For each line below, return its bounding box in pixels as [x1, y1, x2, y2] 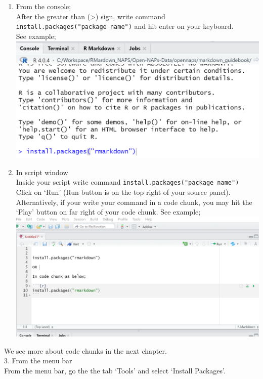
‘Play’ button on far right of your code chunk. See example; [16, 206, 201, 217]
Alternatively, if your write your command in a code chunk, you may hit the [16, 196, 252, 207]
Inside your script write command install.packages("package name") [16, 177, 239, 187]
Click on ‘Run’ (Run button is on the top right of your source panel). [16, 187, 231, 197]
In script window [16, 166, 68, 177]
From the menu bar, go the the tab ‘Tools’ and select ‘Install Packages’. [4, 365, 226, 375]
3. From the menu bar [4, 355, 72, 366]
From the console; [16, 1, 71, 11]
